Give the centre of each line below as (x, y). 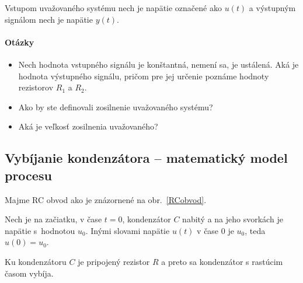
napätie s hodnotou (40, 230)
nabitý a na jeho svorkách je (233, 219)
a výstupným (272, 8)
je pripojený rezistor (114, 261)
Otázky (20, 42)
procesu (28, 175)
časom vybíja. (29, 273)
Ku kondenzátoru (36, 261)
